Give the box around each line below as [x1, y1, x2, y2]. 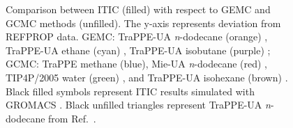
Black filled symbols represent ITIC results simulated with [6, 83, 255, 98]
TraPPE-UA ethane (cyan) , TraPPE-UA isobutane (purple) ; [6, 42, 271, 57]
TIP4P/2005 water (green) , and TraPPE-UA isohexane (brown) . [6, 70, 288, 84]
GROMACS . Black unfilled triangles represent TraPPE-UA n [6, 97, 271, 112]
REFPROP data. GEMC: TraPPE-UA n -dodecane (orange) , [6, 29, 268, 44]
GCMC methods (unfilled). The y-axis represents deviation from [6, 15, 281, 30]
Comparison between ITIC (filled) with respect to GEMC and [6, 2, 271, 16]
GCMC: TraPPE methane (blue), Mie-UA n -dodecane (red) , [6, 56, 268, 71]
